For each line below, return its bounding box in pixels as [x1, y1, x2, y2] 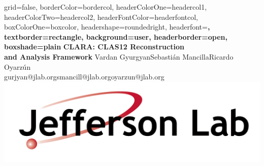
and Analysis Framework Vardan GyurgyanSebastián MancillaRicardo [4, 51, 234, 62]
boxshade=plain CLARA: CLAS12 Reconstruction [4, 41, 184, 52]
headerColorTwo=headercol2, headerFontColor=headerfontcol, [4, 11, 198, 22]
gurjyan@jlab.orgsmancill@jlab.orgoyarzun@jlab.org [4, 71, 164, 82]
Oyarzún [4, 61, 31, 72]
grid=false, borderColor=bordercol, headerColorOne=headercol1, [4, 2, 207, 12]
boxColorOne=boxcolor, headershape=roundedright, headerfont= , [4, 21, 210, 32]
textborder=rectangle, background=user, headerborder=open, [4, 31, 227, 42]
